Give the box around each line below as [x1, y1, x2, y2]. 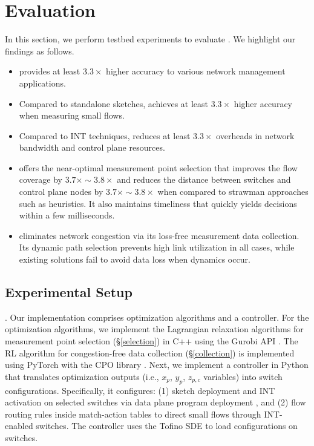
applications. [19, 76, 66, 89]
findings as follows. [5, 44, 74, 57]
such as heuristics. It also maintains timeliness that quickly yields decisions [19, 197, 297, 209]
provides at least [19, 65, 80, 77]
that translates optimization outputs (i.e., [5, 370, 159, 382]
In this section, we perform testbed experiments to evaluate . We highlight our [5, 33, 296, 45]
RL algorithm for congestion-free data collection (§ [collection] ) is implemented [5, 346, 295, 359]
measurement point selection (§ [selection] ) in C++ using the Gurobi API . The [5, 335, 298, 347]
